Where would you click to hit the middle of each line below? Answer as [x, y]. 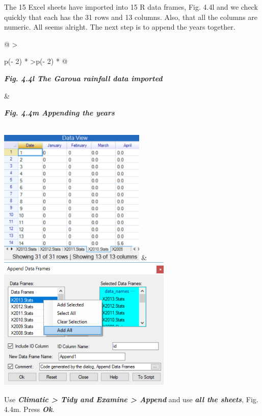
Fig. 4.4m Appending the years [59, 113]
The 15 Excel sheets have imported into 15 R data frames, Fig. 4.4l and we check [131, 7]
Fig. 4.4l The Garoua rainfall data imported [83, 78]
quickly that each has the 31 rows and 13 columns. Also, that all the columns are [131, 17]
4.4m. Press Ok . [29, 409]
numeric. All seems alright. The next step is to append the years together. [120, 27]
